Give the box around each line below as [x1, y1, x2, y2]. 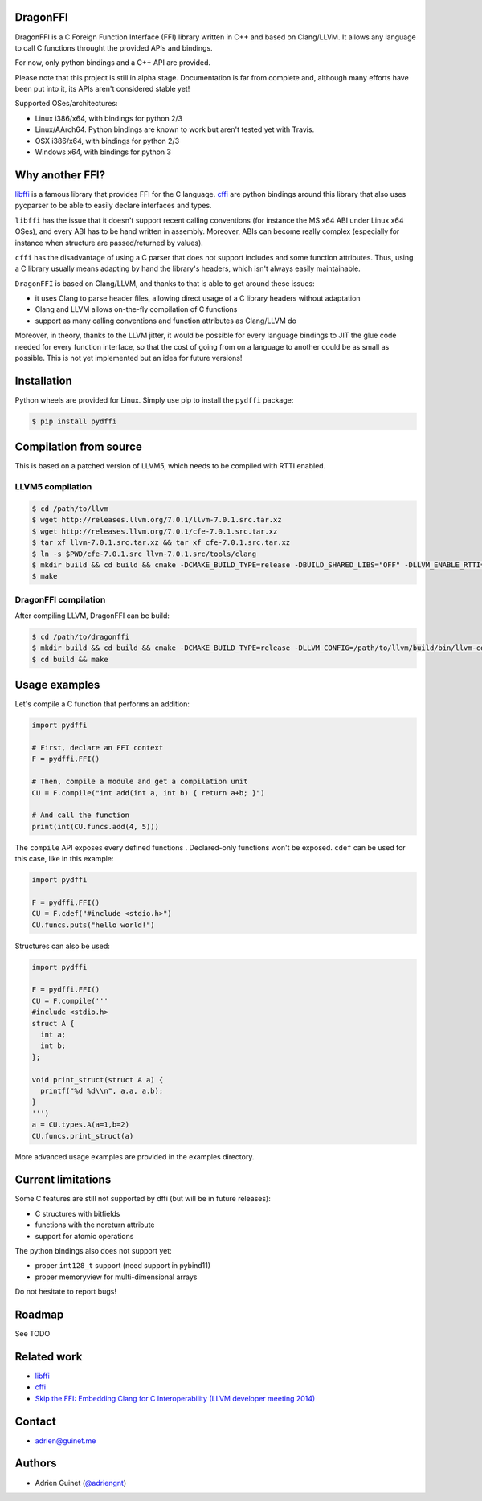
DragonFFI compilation [14, 594, 106, 605]
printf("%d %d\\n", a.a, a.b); [40, 1086, 164, 1095]
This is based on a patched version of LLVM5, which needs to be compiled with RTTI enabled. [14, 461, 326, 471]
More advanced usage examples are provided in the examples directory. [14, 1151, 255, 1161]
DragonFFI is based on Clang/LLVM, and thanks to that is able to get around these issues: [14, 278, 315, 288]
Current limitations [14, 1173, 112, 1187]
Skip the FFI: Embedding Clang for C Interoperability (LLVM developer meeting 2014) [35, 1393, 316, 1403]
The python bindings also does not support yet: [14, 1246, 172, 1255]
